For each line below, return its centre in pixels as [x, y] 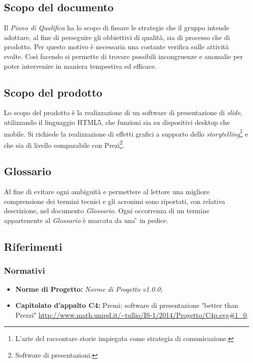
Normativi [25, 271]
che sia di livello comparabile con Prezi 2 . [64, 144]
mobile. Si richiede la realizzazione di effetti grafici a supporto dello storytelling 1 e [126, 133]
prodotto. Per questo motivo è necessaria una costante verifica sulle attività [117, 47]
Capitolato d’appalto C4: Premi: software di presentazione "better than [127, 305]
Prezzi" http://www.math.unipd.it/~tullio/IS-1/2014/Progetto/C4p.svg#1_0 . [132, 314]
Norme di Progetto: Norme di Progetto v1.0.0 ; [89, 289]
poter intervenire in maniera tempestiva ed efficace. [80, 66]
